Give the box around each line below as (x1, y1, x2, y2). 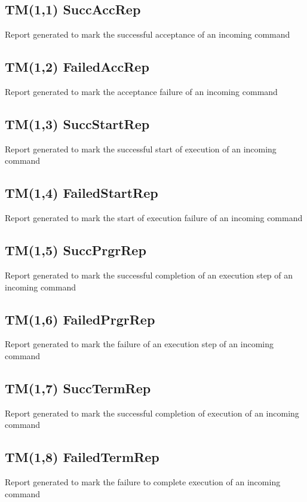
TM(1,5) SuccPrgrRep (5, 241, 146, 259)
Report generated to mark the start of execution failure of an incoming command (5, 212, 303, 224)
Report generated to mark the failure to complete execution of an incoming (5, 476, 281, 488)
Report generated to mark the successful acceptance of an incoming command (5, 28, 290, 41)
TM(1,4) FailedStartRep (5, 183, 158, 202)
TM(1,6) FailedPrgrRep (5, 310, 155, 328)
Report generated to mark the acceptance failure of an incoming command (5, 85, 278, 97)
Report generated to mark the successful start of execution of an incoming (5, 142, 277, 155)
